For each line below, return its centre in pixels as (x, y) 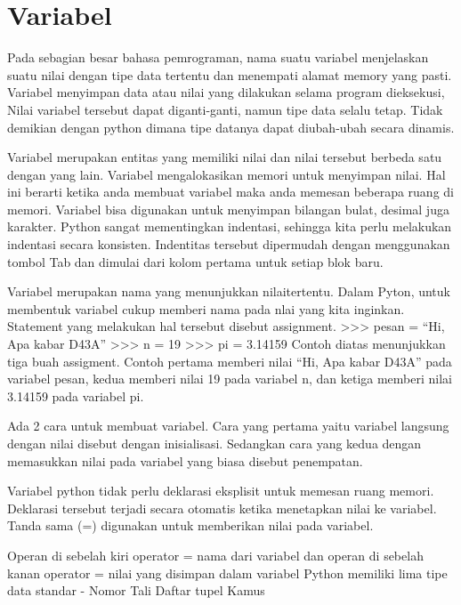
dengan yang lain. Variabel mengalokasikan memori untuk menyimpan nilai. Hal (226, 174)
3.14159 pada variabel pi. (76, 395)
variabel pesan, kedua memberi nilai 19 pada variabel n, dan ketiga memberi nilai (230, 379)
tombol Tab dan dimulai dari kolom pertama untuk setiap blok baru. (195, 261)
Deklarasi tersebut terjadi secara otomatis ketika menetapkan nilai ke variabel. (222, 508)
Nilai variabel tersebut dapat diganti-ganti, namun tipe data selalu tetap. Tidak (225, 109)
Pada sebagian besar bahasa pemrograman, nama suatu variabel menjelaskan (218, 57)
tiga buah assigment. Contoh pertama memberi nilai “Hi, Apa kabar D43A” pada (230, 361)
